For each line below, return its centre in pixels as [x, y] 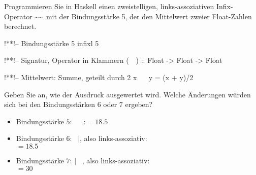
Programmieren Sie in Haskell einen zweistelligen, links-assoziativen [109, 6]
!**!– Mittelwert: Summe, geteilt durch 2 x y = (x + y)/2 [99, 77]
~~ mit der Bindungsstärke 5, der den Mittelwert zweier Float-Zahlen [143, 16]
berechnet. [20, 26]
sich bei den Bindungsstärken [50, 104]
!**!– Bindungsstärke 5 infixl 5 [52, 43]
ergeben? [139, 104]
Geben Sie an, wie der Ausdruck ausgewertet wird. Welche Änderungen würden [127, 94]
